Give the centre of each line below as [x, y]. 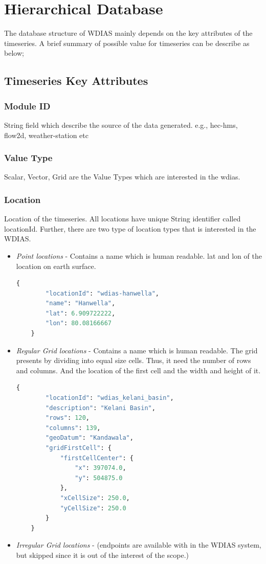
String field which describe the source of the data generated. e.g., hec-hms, [121, 125]
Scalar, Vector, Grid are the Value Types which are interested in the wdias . [122, 177]
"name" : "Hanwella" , [81, 303]
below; [14, 53]
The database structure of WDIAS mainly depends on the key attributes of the [128, 33]
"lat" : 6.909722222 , [81, 313]
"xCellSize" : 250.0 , [95, 498]
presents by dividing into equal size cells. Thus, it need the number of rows [134, 360]
